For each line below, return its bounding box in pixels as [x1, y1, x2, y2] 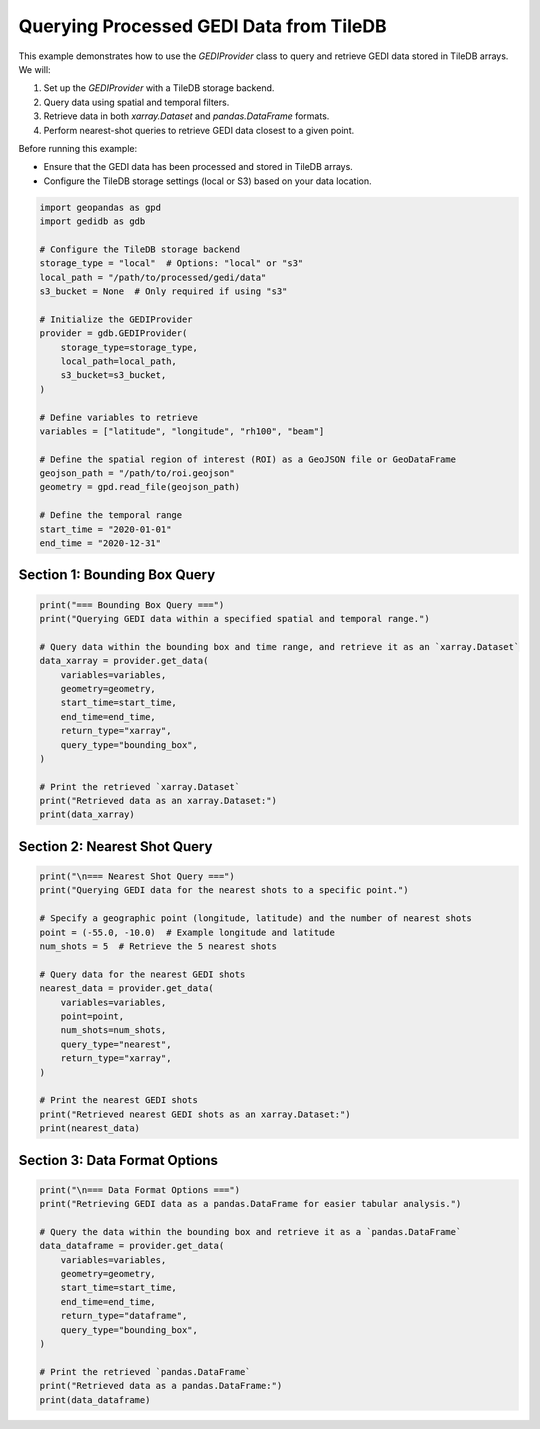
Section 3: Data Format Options [18, 1151, 219, 1169]
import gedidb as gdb [39, 216, 146, 227]
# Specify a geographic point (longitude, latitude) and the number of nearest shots [39, 913, 472, 924]
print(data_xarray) [39, 809, 135, 820]
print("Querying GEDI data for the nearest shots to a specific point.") [39, 885, 409, 896]
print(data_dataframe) [39, 1394, 151, 1405]
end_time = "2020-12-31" [39, 538, 162, 549]
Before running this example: [18, 142, 138, 154]
